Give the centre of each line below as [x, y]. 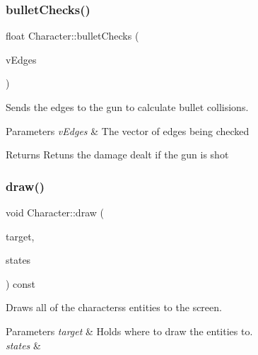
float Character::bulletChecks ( [72, 36]
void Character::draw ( [55, 212]
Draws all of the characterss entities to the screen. [114, 307]
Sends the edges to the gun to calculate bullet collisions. [127, 107]
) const [21, 283]
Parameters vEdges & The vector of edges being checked [128, 130]
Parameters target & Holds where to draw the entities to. [129, 331]
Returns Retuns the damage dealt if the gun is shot [117, 155]
